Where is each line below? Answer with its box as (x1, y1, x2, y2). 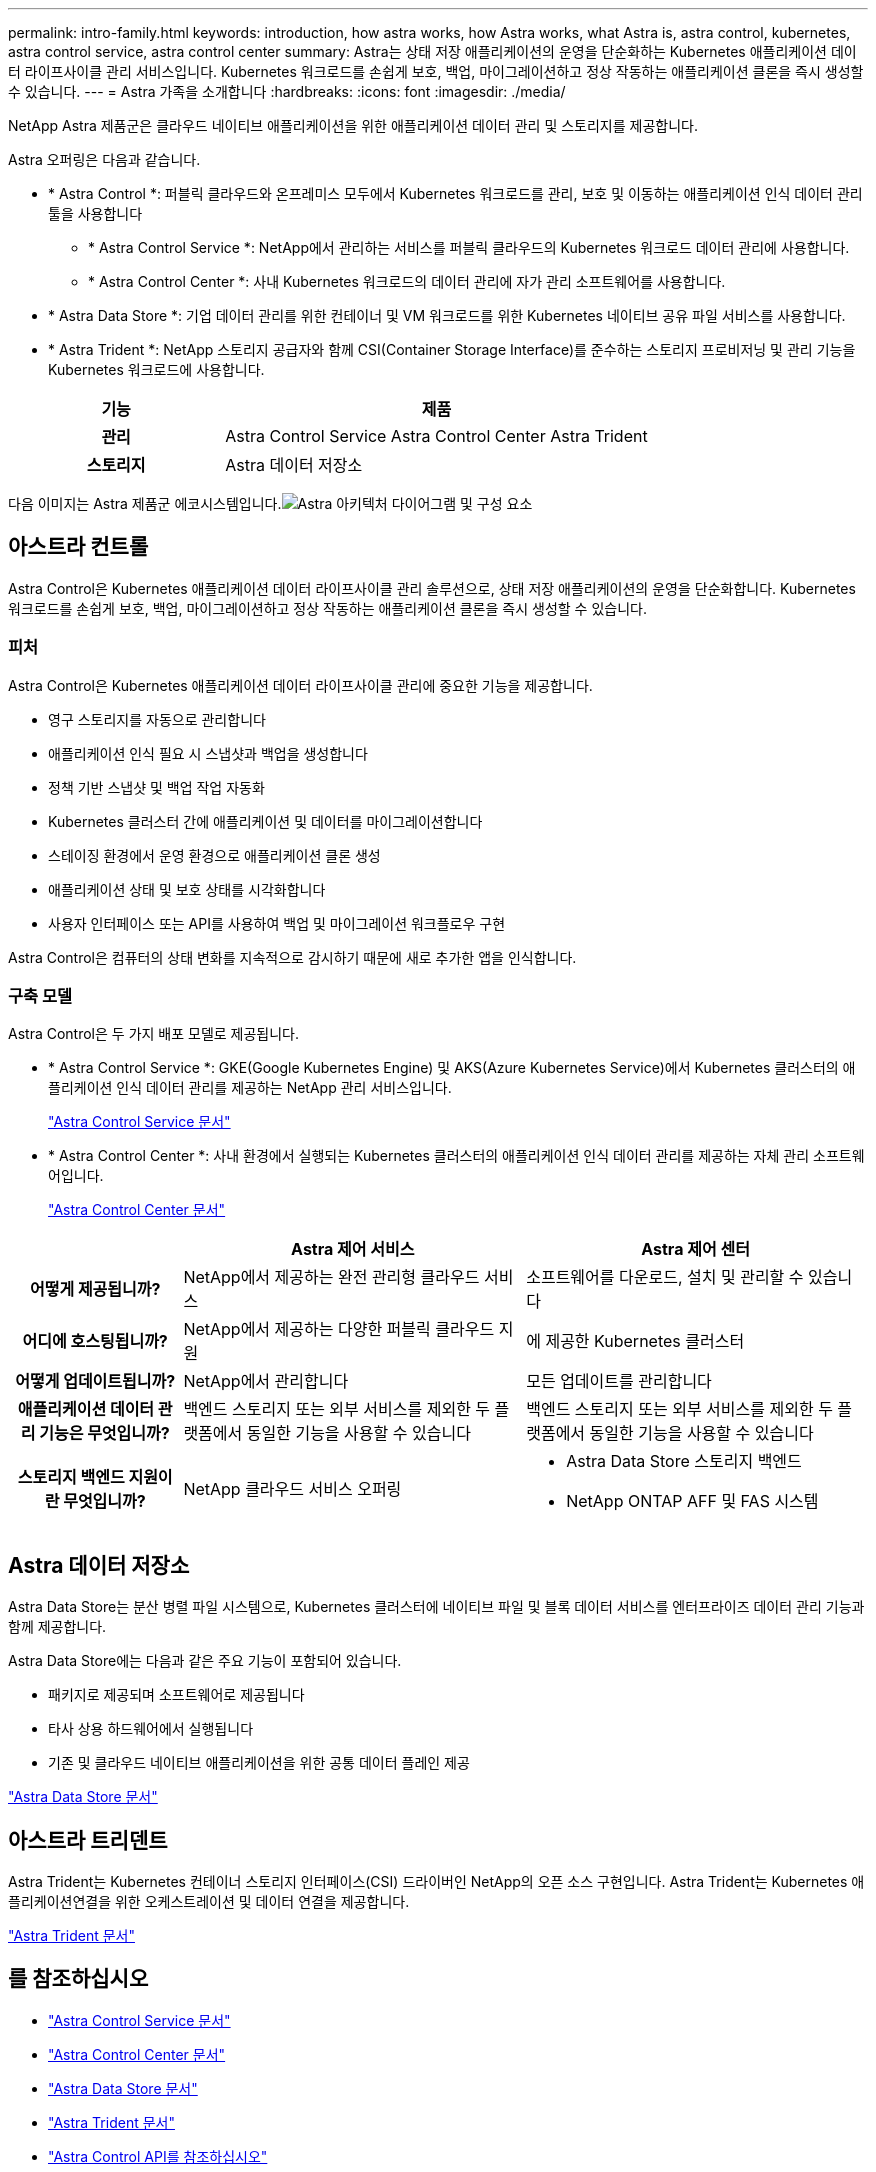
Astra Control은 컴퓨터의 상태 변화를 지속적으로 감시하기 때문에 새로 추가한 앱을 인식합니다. (8, 948, 577, 966)
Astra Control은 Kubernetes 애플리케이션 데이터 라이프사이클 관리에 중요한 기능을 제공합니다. (8, 676, 593, 694)
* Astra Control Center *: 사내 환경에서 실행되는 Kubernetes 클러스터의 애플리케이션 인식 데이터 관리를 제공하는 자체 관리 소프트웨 (48, 1147, 865, 1165)
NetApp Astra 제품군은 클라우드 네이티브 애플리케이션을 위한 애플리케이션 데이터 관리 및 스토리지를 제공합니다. (8, 117, 698, 134)
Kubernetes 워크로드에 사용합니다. (48, 361, 265, 378)
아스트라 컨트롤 (8, 534, 149, 560)
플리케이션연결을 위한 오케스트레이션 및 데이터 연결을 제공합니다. (8, 1893, 410, 1911)
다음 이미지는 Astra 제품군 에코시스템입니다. (8, 495, 282, 512)
